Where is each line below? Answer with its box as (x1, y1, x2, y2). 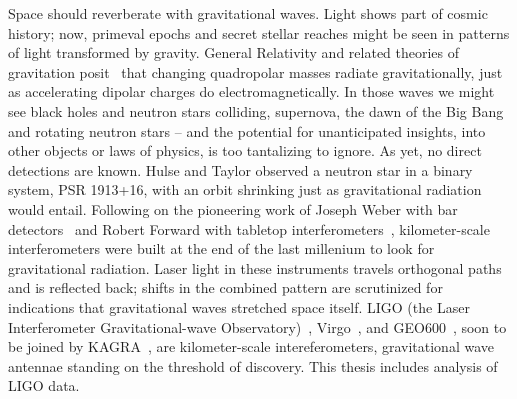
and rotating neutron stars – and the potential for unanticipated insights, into (8, 120, 486, 141)
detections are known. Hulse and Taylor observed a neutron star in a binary (8, 159, 473, 180)
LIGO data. (8, 375, 80, 396)
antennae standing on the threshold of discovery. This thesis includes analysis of (8, 355, 498, 376)
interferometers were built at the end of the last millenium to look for (8, 238, 435, 259)
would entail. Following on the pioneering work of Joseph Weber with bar (8, 198, 458, 219)
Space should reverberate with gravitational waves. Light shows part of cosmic (8, 3, 488, 23)
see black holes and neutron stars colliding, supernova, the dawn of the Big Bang (8, 100, 504, 121)
